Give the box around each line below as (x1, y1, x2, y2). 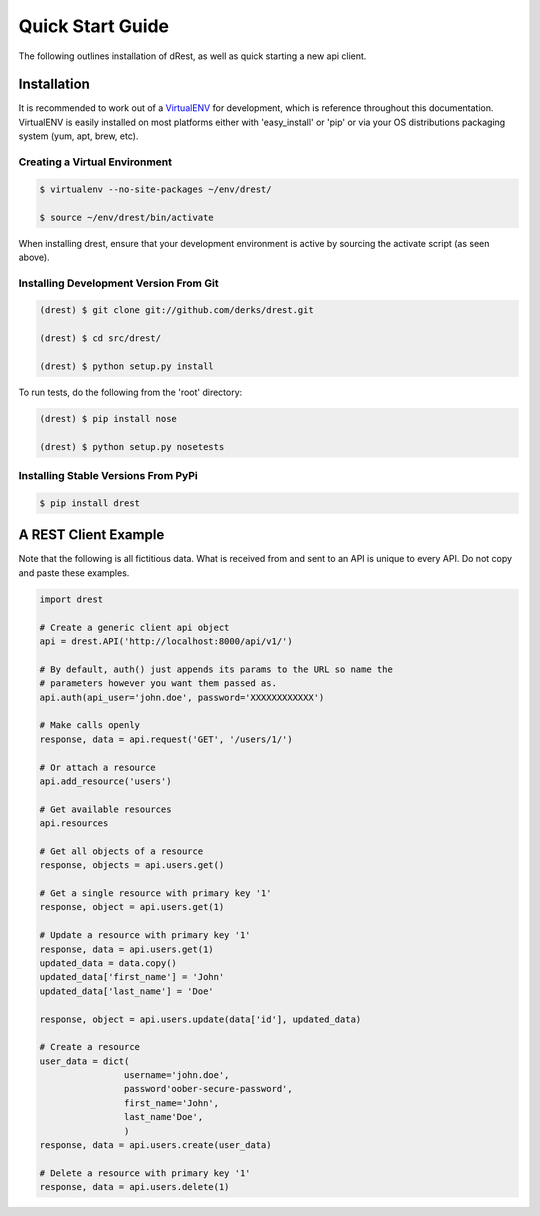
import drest (39, 593, 104, 605)
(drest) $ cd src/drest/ (39, 333, 162, 344)
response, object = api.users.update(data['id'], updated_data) (39, 1013, 362, 1025)
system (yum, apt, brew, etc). (18, 130, 139, 142)
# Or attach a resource (39, 761, 157, 773)
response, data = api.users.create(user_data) (39, 1140, 272, 1151)
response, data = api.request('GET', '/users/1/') (39, 733, 294, 745)
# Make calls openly (39, 720, 140, 731)
